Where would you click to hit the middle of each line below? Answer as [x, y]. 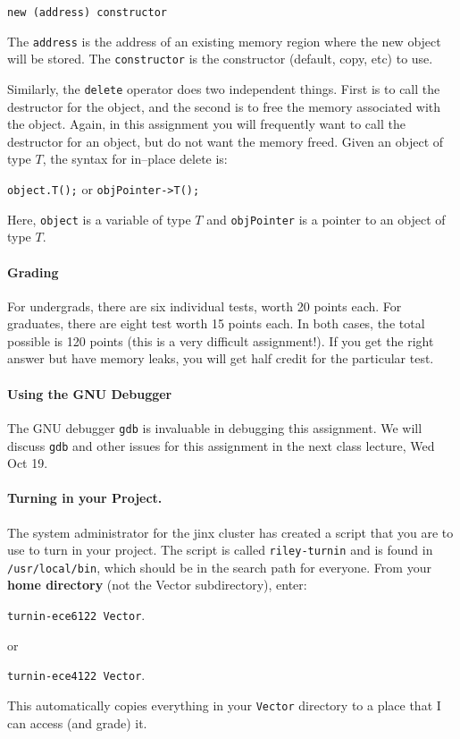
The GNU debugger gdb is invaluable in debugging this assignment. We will [215, 427]
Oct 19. [28, 463]
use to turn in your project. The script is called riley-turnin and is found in [220, 550]
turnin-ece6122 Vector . [76, 615]
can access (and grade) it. [77, 722]
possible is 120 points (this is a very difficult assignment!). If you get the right [221, 340]
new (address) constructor [87, 13]
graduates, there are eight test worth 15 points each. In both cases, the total [216, 323]
